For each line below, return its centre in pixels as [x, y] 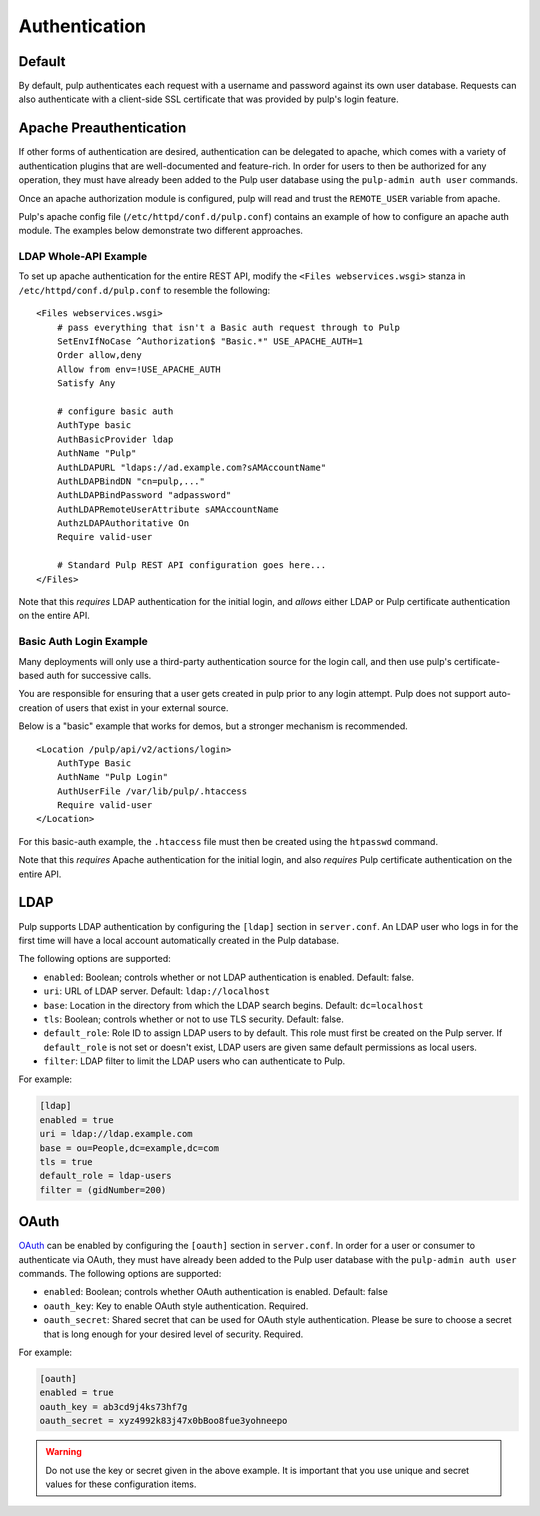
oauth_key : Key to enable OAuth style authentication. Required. [176, 1306]
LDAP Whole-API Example [83, 257]
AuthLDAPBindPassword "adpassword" [144, 495]
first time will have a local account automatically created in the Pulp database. [179, 940]
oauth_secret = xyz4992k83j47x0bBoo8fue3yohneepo [163, 1421]
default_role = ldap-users [105, 1176]
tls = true [66, 1162]
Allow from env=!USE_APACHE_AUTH [139, 369]
